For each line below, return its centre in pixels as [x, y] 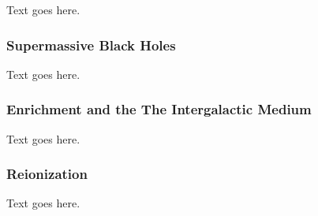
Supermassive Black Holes [91, 45]
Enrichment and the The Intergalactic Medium [159, 109]
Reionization [47, 174]
